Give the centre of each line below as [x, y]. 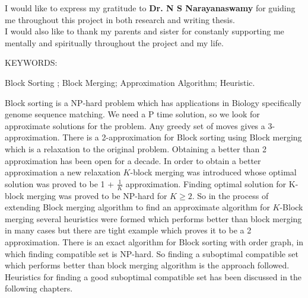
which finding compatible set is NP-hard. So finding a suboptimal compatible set [152, 253]
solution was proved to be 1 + [60, 183]
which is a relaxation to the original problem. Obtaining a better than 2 [136, 148]
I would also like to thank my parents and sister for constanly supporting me [145, 31]
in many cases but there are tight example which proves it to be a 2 [128, 230]
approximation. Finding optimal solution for [206, 183]
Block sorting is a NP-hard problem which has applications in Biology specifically [153, 102]
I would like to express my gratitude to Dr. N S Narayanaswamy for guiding [150, 8]
